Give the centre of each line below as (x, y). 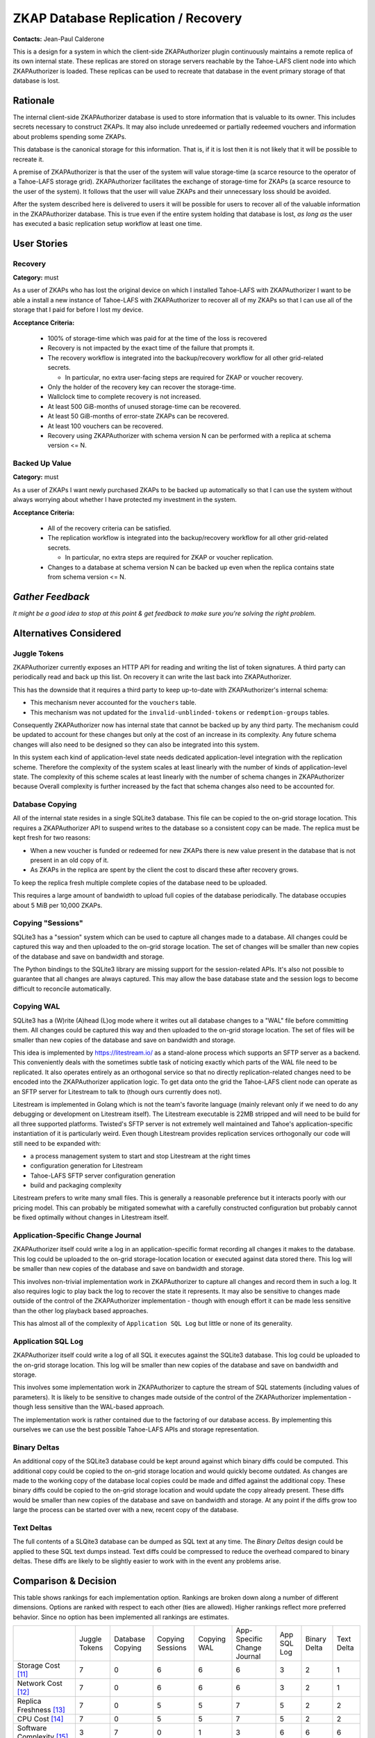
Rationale (34, 100)
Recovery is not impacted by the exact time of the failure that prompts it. (151, 348)
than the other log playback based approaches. (81, 1310)
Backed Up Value (42, 464)
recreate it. (28, 159)
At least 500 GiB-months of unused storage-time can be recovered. (144, 406)
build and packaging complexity (76, 1185)
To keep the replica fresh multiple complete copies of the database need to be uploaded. (140, 882)
